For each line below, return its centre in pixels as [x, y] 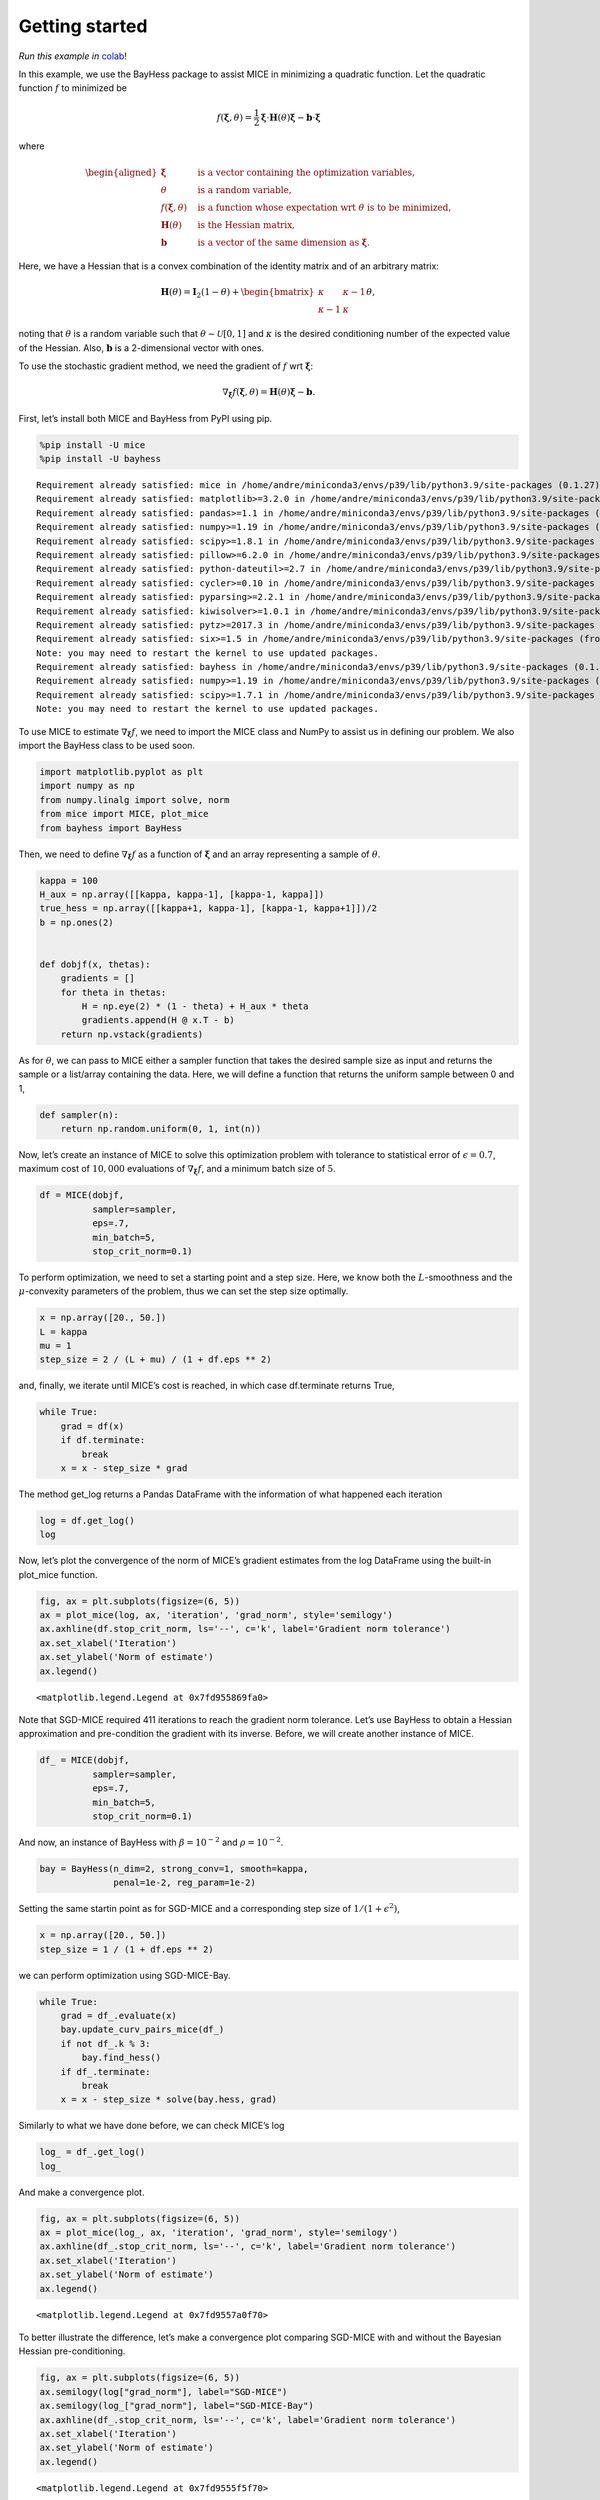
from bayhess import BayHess [111, 828]
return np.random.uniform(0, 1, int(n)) [161, 1128]
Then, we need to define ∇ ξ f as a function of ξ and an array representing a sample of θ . [199, 855]
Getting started [83, 26]
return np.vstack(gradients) [132, 1034]
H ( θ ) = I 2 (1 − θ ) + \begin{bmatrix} [237, 293]
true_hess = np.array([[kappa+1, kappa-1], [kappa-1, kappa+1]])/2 [208, 908]
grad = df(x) [92, 1426]
